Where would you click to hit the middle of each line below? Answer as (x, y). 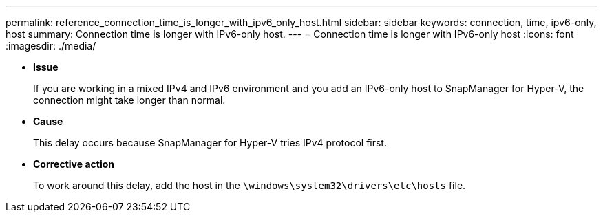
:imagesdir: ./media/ (51, 46)
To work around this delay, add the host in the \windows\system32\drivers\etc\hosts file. (250, 185)
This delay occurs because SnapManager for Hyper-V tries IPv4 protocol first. (210, 143)
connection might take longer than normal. (129, 100)
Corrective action (74, 164)
